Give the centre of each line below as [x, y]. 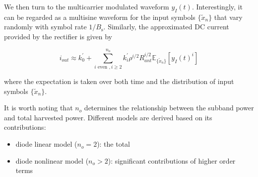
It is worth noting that [38, 108]
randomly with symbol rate [45, 27]
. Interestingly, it [217, 6]
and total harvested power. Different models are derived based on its [108, 117]
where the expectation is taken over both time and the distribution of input [119, 81]
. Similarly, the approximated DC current [166, 27]
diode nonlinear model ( [52, 160]
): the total [114, 144]
